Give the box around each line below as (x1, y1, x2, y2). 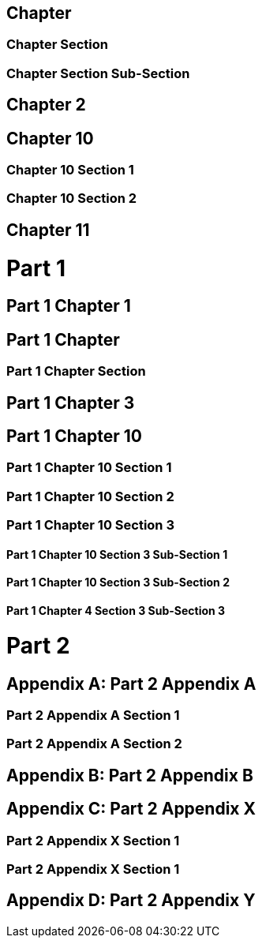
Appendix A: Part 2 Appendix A (6, 673, 256, 694)
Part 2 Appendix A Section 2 (6, 736, 182, 752)
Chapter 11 (6, 219, 90, 240)
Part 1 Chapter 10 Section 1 (6, 459, 172, 476)
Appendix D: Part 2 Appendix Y (6, 890, 256, 911)
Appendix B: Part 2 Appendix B (6, 765, 253, 785)
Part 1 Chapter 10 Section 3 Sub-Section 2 (6, 575, 230, 590)
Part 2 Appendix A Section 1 (6, 706, 180, 723)
